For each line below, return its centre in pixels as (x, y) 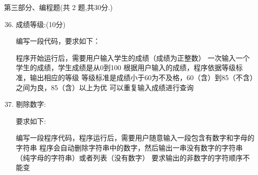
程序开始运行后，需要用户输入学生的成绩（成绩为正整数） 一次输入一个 (133, 57)
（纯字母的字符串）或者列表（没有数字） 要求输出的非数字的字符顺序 (129, 157)
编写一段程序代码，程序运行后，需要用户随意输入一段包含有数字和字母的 (135, 138)
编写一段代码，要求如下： (58, 41)
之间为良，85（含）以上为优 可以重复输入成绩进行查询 (105, 87)
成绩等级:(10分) (41, 24)
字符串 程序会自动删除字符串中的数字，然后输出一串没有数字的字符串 (129, 147)
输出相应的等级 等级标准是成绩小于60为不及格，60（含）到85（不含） (142, 77)
